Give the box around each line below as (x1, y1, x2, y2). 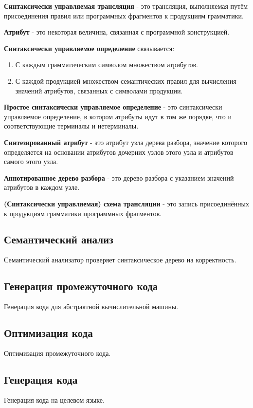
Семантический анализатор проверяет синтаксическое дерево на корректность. (4, 255, 236, 265)
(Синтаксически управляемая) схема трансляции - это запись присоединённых (4, 198, 249, 208)
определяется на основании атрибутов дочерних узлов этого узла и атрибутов (4, 147, 234, 157)
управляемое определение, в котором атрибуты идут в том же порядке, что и (4, 111, 232, 121)
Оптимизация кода (4, 325, 93, 340)
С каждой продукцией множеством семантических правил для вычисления (15, 75, 236, 86)
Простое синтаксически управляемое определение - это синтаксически (4, 102, 222, 112)
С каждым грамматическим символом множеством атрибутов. (15, 59, 198, 70)
